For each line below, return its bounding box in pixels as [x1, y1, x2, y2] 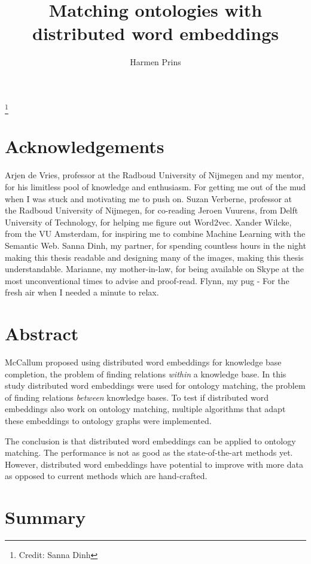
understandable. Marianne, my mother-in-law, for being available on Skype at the [5, 263, 304, 275]
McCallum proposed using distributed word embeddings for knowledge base [5, 356, 282, 368]
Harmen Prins [130, 56, 181, 68]
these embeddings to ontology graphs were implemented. [5, 414, 212, 426]
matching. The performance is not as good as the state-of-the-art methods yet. [5, 446, 293, 459]
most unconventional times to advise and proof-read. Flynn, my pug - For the [5, 274, 289, 286]
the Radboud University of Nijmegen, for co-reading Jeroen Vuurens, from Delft [5, 204, 298, 217]
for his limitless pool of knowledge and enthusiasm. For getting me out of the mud [5, 180, 306, 193]
